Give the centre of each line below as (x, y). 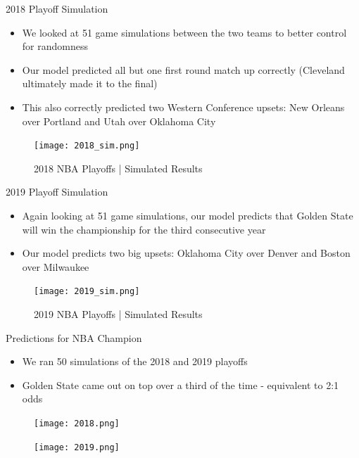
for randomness (55, 46)
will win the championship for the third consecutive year (144, 229)
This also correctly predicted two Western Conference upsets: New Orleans (183, 107)
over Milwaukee (56, 266)
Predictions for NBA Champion (74, 337)
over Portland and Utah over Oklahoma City (119, 121)
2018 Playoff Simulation (57, 8)
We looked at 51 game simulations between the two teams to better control (184, 32)
